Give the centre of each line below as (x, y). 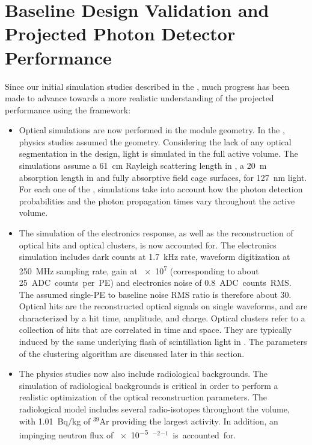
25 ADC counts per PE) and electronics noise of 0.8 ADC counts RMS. (155, 282)
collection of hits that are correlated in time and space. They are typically (155, 330)
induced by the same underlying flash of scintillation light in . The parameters (163, 342)
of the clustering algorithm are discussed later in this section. (132, 353)
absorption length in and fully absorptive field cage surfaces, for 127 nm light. (163, 177)
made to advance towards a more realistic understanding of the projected (139, 98)
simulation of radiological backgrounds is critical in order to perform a (148, 385)
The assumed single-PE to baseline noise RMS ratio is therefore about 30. (155, 294)
